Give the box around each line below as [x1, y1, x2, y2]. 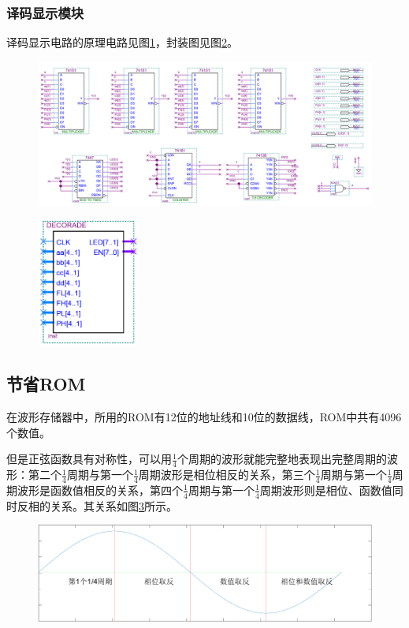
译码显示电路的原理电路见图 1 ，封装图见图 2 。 [6, 34, 238, 50]
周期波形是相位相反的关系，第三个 [138, 466, 315, 483]
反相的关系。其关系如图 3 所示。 [17, 497, 177, 514]
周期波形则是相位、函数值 [259, 481, 392, 498]
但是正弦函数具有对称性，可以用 [6, 450, 172, 467]
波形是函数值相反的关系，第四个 [17, 481, 183, 498]
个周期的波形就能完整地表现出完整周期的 [177, 450, 387, 467]
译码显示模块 [6, 2, 84, 22]
